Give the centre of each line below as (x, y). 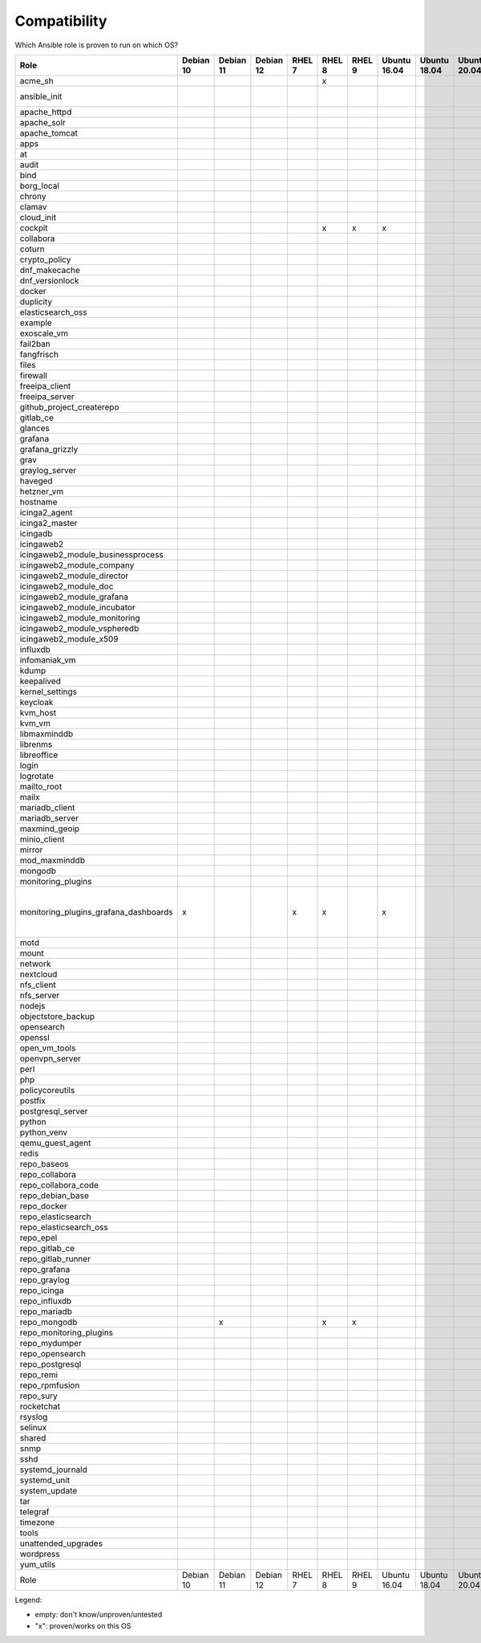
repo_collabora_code (59, 1184)
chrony (33, 196)
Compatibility (61, 21)
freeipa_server (47, 396)
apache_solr (42, 122)
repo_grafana (45, 1269)
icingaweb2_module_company (77, 565)
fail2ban (35, 344)
